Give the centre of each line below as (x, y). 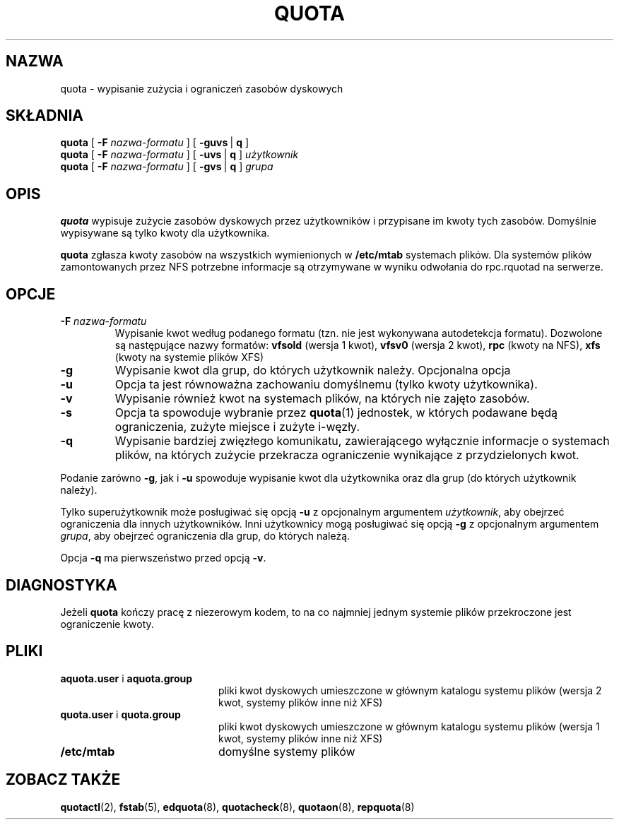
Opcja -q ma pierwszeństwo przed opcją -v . (163, 558)
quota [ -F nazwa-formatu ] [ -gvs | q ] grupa (167, 167)
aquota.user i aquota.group (126, 678)
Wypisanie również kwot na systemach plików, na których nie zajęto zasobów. (322, 399)
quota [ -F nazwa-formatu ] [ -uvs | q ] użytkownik (179, 155)
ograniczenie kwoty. (107, 624)
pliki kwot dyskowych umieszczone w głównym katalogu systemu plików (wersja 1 (409, 726)
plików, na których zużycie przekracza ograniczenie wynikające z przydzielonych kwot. (347, 455)
